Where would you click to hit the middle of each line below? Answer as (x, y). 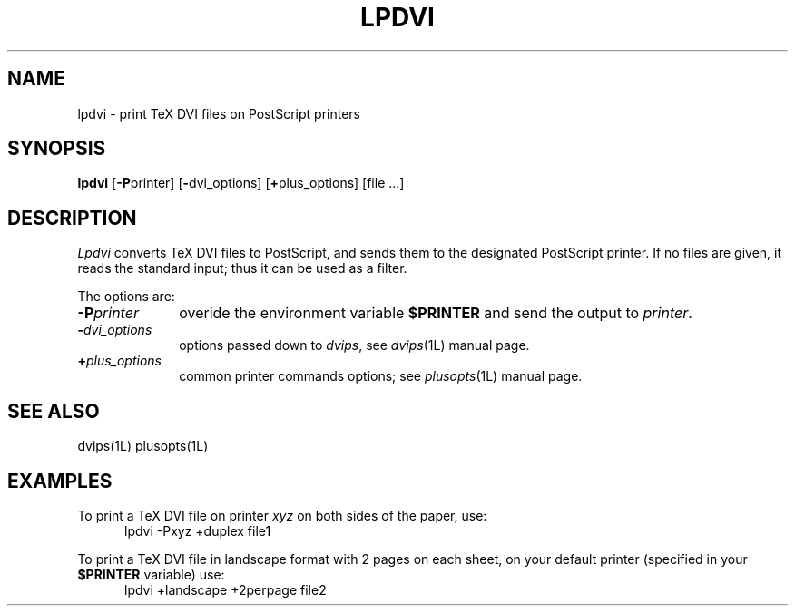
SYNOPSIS (57, 149)
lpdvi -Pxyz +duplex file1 (198, 530)
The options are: (126, 297)
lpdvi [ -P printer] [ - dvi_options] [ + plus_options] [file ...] (241, 183)
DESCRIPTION (72, 218)
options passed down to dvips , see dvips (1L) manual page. (354, 345)
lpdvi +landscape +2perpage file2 (226, 589)
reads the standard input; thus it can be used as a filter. (242, 268)
